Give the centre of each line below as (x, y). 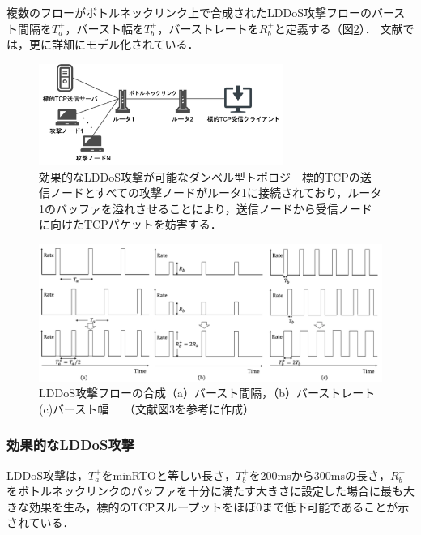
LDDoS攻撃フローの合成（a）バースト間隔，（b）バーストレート (207, 393)
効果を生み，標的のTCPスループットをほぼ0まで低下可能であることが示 (219, 506)
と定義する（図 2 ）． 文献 (338, 28)
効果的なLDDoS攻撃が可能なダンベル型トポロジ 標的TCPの (200, 176)
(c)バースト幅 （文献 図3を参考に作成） (147, 408)
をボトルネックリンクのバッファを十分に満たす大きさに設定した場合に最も (205, 491)
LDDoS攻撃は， (47, 475)
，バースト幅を (104, 28)
